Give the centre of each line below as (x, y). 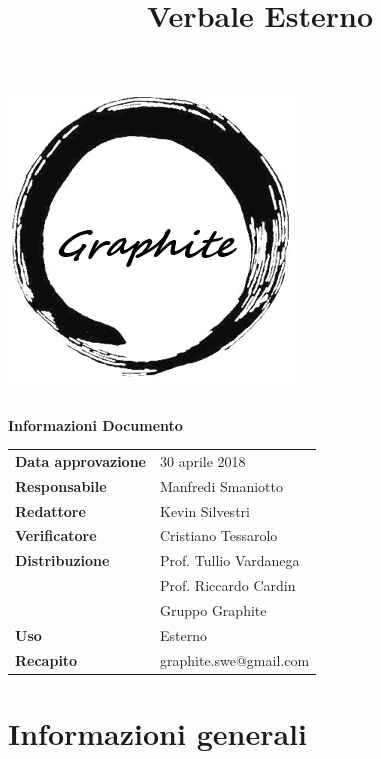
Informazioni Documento (95, 424)
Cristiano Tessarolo (219, 535)
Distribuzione (62, 560)
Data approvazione (80, 460)
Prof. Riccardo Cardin (228, 585)
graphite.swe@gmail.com (235, 659)
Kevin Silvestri (205, 510)
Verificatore (56, 535)
